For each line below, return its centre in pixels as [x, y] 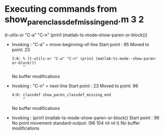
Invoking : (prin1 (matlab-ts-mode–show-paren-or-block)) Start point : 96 [85, 118]
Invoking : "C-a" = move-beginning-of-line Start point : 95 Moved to [80, 44]
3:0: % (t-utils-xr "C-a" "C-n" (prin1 [53, 58]
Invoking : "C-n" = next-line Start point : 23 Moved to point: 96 [75, 86]
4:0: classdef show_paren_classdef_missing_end [61, 95]
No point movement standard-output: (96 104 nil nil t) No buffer [76, 123]
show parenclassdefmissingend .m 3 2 [74, 20]
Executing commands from [61, 9]
